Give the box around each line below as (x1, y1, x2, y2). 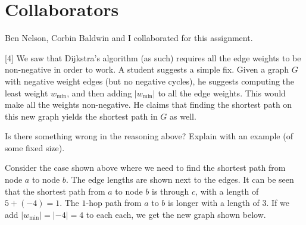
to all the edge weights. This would (158, 86, 286, 99)
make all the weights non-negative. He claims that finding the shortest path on (5, 98, 292, 111)
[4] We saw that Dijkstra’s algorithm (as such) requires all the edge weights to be (5, 51, 301, 64)
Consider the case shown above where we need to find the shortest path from (5, 161, 286, 174)
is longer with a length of (168, 196, 260, 209)
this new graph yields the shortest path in (5, 110, 158, 122)
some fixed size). (5, 141, 65, 154)
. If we (266, 196, 289, 209)
